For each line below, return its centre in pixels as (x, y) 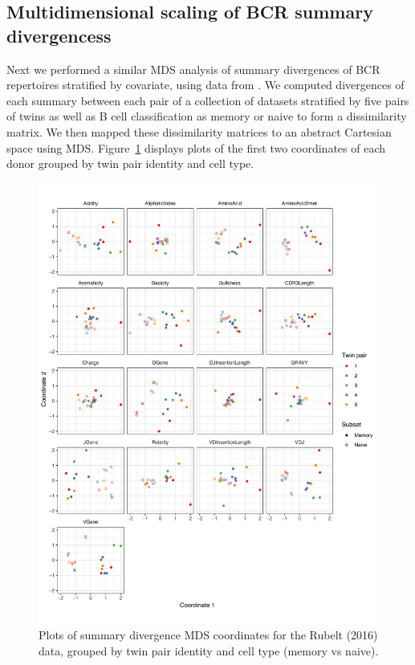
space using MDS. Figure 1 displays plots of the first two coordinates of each (196, 147)
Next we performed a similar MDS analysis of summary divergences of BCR (193, 69)
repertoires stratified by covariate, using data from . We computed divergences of (205, 85)
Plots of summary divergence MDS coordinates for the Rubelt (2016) (208, 635)
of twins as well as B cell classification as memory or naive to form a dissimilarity (207, 116)
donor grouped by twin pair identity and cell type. (130, 163)
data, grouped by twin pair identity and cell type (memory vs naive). (209, 650)
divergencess (59, 35)
